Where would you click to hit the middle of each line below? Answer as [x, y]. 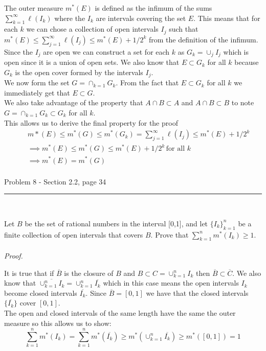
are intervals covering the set [141, 18]
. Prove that [170, 234]
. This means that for [227, 18]
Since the [18, 51]
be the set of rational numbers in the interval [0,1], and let [116, 223]
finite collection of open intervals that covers [74, 234]
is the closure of [89, 273]
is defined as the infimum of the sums [153, 8]
